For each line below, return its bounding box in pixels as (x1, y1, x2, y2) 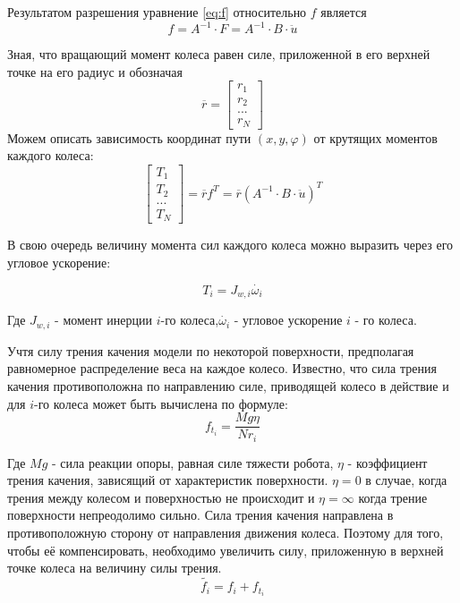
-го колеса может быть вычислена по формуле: (34, 394, 288, 412)
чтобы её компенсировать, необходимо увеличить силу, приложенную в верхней (7, 540, 444, 559)
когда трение (358, 488, 428, 506)
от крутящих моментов (313, 128, 438, 147)
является (320, 3, 367, 21)
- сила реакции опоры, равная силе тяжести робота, (51, 453, 334, 471)
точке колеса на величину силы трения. (7, 558, 222, 577)
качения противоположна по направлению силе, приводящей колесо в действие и (7, 376, 449, 395)
